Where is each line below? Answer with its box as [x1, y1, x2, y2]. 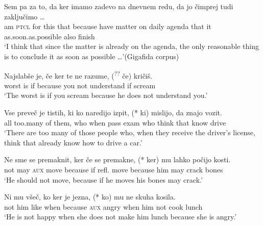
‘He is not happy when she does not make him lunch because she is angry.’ [4, 211, 237, 222]
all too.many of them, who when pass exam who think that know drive [4, 117, 226, 128]
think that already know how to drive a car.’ [4, 137, 142, 147]
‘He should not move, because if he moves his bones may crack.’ [4, 174, 203, 185]
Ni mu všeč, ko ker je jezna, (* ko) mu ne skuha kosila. [4, 191, 176, 202]
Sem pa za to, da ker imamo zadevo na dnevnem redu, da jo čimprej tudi [4, 1, 233, 11]
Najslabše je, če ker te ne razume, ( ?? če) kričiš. [4, 68, 153, 81]
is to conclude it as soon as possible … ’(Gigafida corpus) [4, 51, 179, 61]
